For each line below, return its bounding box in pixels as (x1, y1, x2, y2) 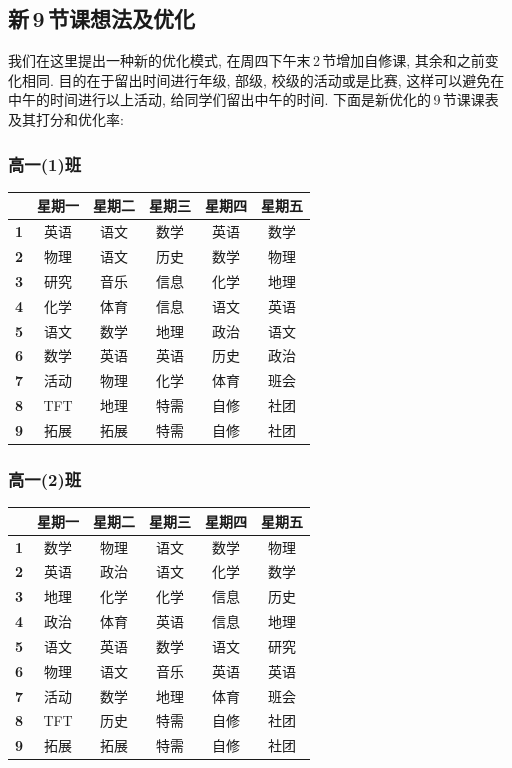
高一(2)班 (8, 466, 82, 491)
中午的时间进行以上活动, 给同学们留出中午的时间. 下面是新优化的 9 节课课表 (8, 89, 499, 110)
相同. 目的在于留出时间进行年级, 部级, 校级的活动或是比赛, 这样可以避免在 (21, 69, 505, 90)
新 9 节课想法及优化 (8, 3, 196, 34)
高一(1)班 (8, 151, 82, 176)
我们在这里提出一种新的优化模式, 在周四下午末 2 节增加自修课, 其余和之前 (8, 50, 485, 71)
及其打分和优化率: (8, 108, 124, 129)
